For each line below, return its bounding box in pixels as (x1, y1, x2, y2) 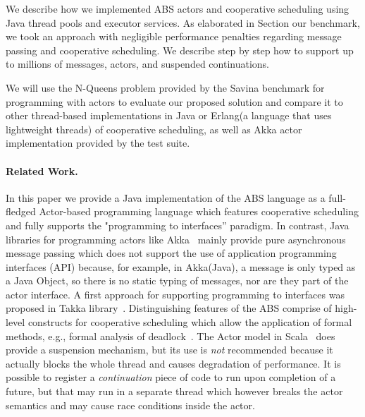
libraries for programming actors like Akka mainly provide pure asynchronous (6, 231, 346, 246)
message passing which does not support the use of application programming (6, 246, 337, 260)
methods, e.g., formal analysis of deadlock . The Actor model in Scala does (6, 328, 335, 343)
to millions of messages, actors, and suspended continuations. (6, 56, 269, 71)
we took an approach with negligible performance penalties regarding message (6, 29, 342, 44)
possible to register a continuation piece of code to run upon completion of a (6, 370, 336, 385)
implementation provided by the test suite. (6, 135, 190, 150)
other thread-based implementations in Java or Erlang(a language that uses (6, 108, 332, 123)
